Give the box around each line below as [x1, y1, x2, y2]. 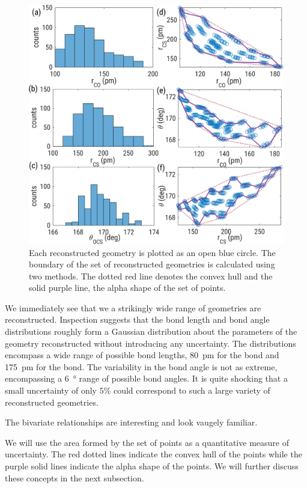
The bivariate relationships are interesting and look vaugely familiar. [5, 416, 258, 429]
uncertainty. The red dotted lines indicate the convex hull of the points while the [5, 448, 302, 460]
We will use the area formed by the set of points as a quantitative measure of [5, 436, 289, 448]
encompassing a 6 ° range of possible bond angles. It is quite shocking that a [5, 372, 288, 385]
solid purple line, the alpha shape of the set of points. [29, 281, 226, 294]
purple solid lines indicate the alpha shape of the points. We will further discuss [5, 460, 299, 472]
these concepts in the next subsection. [5, 471, 144, 484]
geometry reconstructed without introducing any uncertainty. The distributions [5, 337, 296, 349]
